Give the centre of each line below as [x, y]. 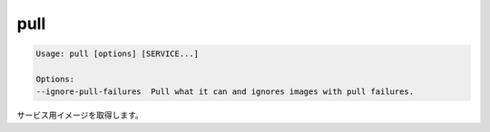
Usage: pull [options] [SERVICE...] [118, 54]
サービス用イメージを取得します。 [80, 115]
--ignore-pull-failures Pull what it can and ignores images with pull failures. [225, 92]
